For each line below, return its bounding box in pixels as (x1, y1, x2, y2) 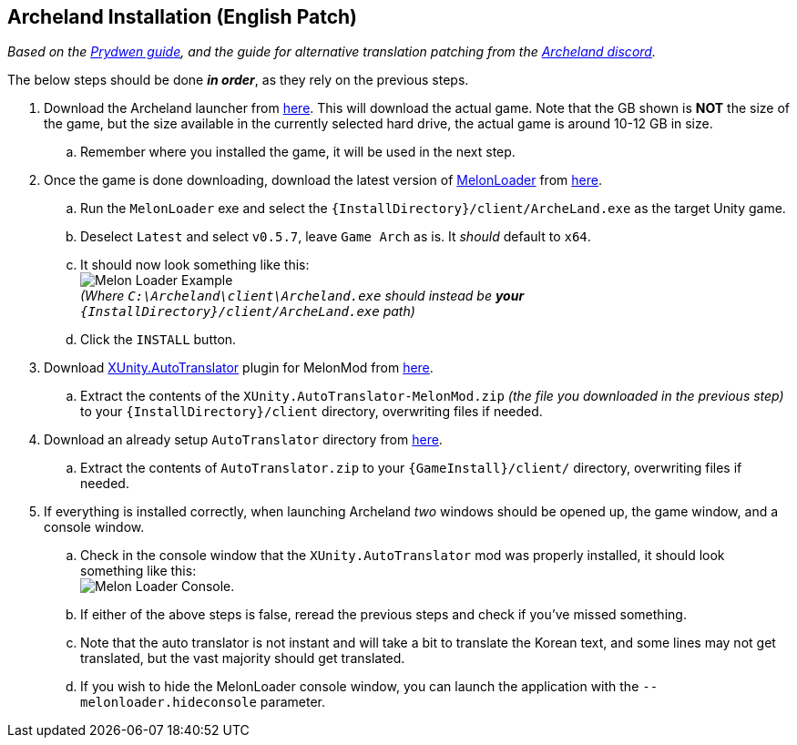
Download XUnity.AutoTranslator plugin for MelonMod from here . (44, 360, 434, 376)
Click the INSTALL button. (80, 332, 237, 348)
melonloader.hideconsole (80, 695, 257, 710)
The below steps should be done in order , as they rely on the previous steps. (7, 72, 469, 88)
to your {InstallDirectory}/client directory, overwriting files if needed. (80, 403, 543, 420)
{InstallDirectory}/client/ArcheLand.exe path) (80, 303, 415, 320)
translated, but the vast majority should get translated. (80, 650, 405, 667)
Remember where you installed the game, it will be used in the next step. (80, 144, 516, 160)
